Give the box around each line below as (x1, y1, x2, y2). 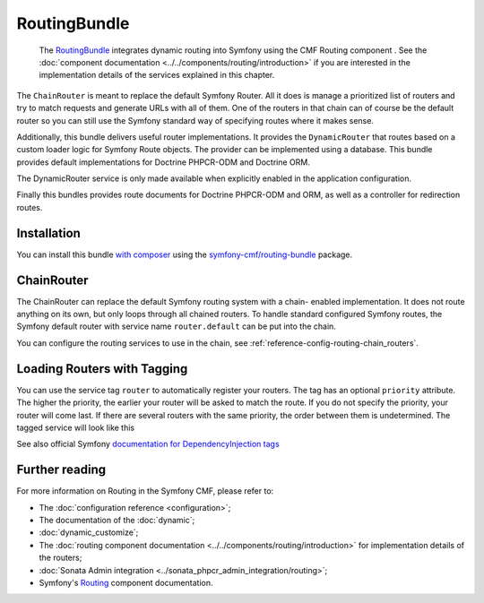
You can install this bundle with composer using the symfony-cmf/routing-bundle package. (16, 249, 353, 260)
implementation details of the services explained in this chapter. (39, 70, 275, 81)
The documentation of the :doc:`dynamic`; (39, 514, 195, 525)
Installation (16, 225, 81, 241)
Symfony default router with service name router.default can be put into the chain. (16, 321, 336, 332)
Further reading (16, 462, 107, 478)
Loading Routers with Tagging (16, 361, 188, 376)
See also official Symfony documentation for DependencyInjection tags (16, 439, 280, 450)
